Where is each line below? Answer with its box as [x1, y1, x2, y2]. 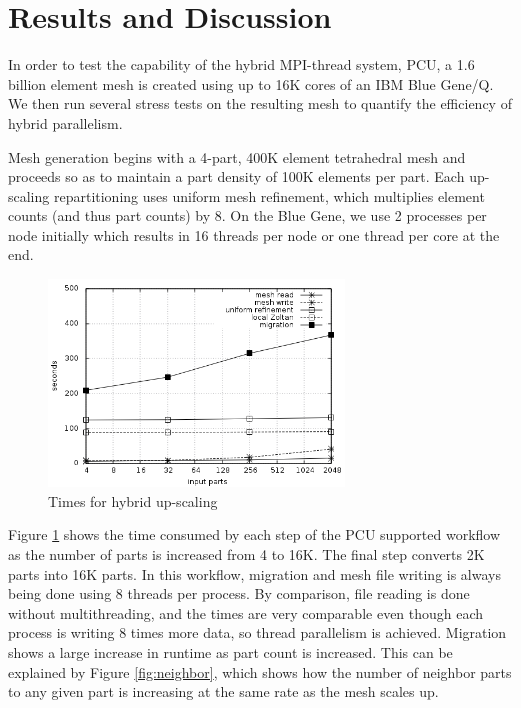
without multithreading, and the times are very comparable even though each [8, 602, 484, 623]
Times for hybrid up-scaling [48, 490, 218, 511]
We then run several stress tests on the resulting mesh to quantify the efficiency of [8, 93, 512, 114]
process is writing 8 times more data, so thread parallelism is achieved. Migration [8, 622, 507, 643]
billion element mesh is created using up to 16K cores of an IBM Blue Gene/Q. [8, 73, 494, 94]
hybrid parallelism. [8, 112, 123, 133]
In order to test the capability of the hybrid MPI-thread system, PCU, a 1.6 [8, 54, 475, 75]
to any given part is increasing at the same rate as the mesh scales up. [8, 681, 439, 702]
